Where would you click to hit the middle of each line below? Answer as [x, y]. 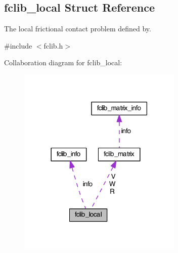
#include [18, 45]
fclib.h [53, 45]
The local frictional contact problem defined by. [78, 29]
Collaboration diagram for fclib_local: [63, 62]
